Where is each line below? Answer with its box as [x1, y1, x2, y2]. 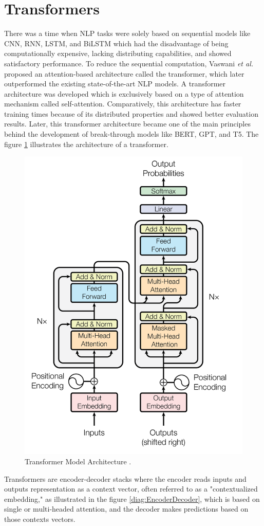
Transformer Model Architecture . [25, 456, 131, 466]
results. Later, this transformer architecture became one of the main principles [4, 118, 251, 129]
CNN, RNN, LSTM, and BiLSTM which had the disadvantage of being [4, 38, 229, 48]
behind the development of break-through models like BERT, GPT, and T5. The [4, 129, 259, 139]
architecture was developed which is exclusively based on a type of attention [4, 88, 244, 99]
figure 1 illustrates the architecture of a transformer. [4, 138, 168, 149]
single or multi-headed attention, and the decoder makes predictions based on [4, 503, 249, 514]
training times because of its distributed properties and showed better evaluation [4, 108, 258, 119]
